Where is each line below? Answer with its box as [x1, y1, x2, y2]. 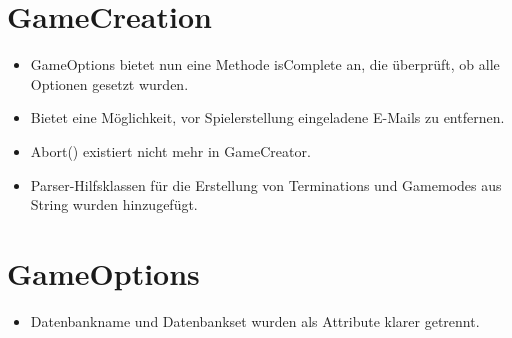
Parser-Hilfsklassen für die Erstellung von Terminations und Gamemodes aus [30, 174, 502, 195]
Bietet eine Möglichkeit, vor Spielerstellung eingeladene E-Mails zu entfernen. [30, 107, 505, 128]
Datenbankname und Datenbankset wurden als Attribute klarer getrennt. [30, 310, 480, 331]
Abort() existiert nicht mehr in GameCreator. [30, 140, 311, 161]
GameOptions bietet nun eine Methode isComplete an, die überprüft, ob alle [30, 54, 500, 75]
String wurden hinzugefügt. [30, 194, 198, 215]
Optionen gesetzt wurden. [30, 73, 189, 94]
